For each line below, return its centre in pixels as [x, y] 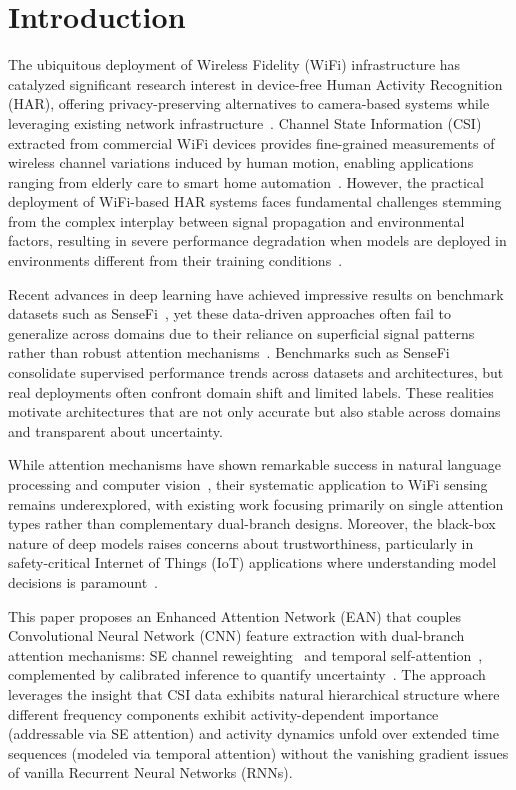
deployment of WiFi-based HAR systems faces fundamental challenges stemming [255, 201]
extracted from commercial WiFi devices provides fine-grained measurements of [251, 142]
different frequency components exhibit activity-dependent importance [223, 713]
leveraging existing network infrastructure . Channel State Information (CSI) [245, 122]
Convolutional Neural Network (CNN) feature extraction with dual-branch [236, 635]
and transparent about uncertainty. [115, 430]
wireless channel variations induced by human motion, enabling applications [241, 162]
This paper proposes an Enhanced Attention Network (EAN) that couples [235, 615]
